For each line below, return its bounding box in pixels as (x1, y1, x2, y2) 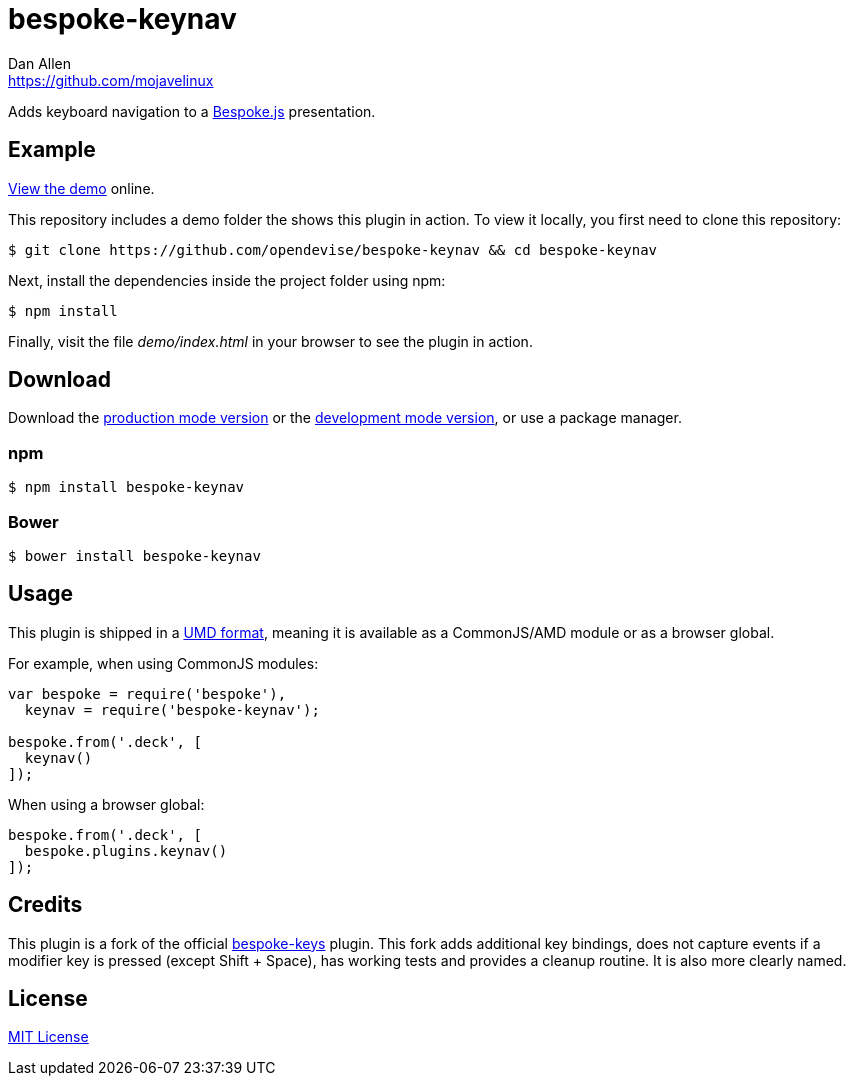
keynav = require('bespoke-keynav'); (24, 701, 320, 718)
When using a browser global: (8, 795, 205, 813)
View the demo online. (8, 179, 155, 197)
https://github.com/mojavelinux (8, 71, 214, 89)
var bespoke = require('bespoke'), (8, 685, 287, 702)
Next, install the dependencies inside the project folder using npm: (8, 271, 446, 289)
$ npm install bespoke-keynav (8, 479, 245, 496)
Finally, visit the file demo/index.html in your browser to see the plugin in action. (8, 332, 533, 350)
